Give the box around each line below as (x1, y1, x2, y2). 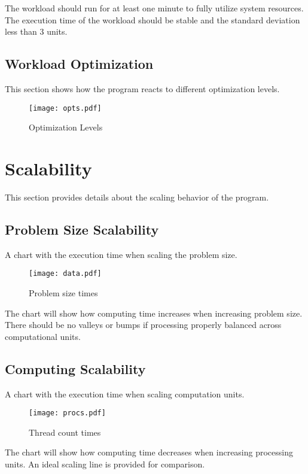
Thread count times (29, 426, 101, 438)
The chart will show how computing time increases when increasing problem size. (5, 306, 303, 319)
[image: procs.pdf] (29, 409, 106, 418)
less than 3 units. (5, 25, 68, 38)
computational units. (5, 330, 81, 342)
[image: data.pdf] (29, 269, 102, 278)
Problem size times (29, 287, 98, 299)
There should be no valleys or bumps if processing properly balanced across (5, 318, 282, 331)
